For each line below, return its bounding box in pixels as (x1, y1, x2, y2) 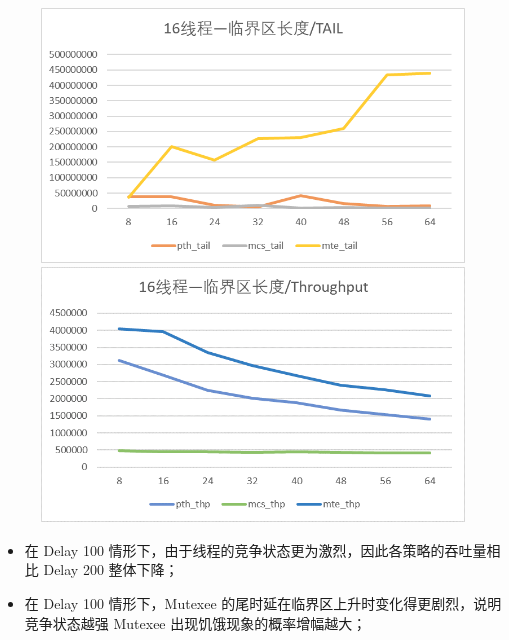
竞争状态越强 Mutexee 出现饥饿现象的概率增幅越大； (24, 612, 367, 633)
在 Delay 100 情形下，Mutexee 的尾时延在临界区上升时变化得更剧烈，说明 (24, 593, 502, 614)
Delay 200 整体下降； (43, 559, 179, 580)
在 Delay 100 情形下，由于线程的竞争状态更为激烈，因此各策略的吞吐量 (24, 539, 487, 560)
